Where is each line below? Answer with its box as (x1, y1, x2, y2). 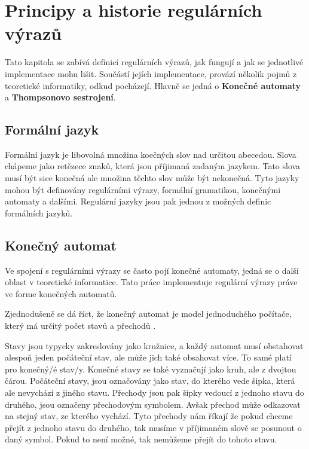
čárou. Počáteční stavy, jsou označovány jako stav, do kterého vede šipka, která (5, 374, 295, 387)
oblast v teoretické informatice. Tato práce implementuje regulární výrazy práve (5, 276, 298, 288)
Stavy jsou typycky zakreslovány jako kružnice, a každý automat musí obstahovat (5, 339, 304, 352)
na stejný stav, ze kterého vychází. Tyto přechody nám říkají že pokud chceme (5, 410, 293, 422)
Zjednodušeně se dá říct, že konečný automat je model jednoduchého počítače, (5, 307, 292, 320)
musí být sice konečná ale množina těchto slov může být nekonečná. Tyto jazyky (5, 172, 299, 184)
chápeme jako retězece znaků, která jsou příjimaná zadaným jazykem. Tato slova (5, 160, 301, 172)
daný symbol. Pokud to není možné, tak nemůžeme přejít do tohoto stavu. (5, 433, 277, 445)
